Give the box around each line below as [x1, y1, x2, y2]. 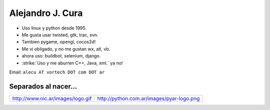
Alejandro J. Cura [9, 7, 83, 18]
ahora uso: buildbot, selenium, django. [21, 53, 101, 59]
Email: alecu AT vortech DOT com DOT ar [9, 69, 105, 75]
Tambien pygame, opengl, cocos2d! [21, 39, 96, 45]
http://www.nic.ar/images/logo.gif [12, 95, 92, 102]
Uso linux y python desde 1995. [21, 25, 87, 31]
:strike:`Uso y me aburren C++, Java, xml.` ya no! [21, 60, 123, 66]
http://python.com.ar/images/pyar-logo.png [97, 95, 200, 102]
